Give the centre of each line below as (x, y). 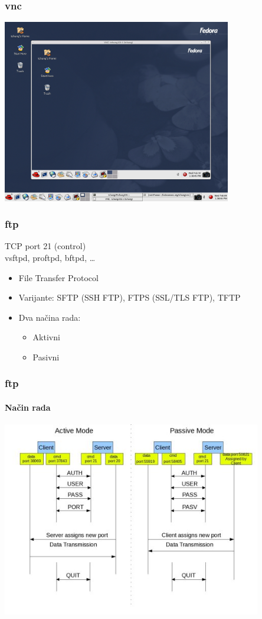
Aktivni (46, 337)
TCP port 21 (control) (45, 246)
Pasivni (46, 357)
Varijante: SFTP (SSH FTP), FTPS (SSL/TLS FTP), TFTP (130, 297)
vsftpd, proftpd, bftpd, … (50, 257)
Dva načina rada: (50, 317)
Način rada (28, 407)
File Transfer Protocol (58, 277)
